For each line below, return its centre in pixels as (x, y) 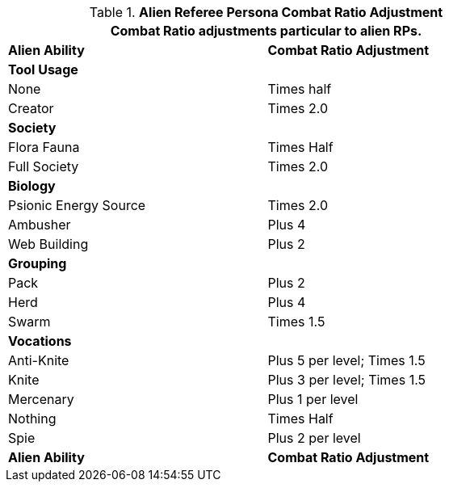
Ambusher (40, 225)
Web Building (48, 244)
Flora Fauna (44, 147)
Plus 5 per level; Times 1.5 (346, 360)
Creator (31, 108)
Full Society (44, 166)
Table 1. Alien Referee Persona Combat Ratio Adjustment (266, 12)
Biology (32, 186)
